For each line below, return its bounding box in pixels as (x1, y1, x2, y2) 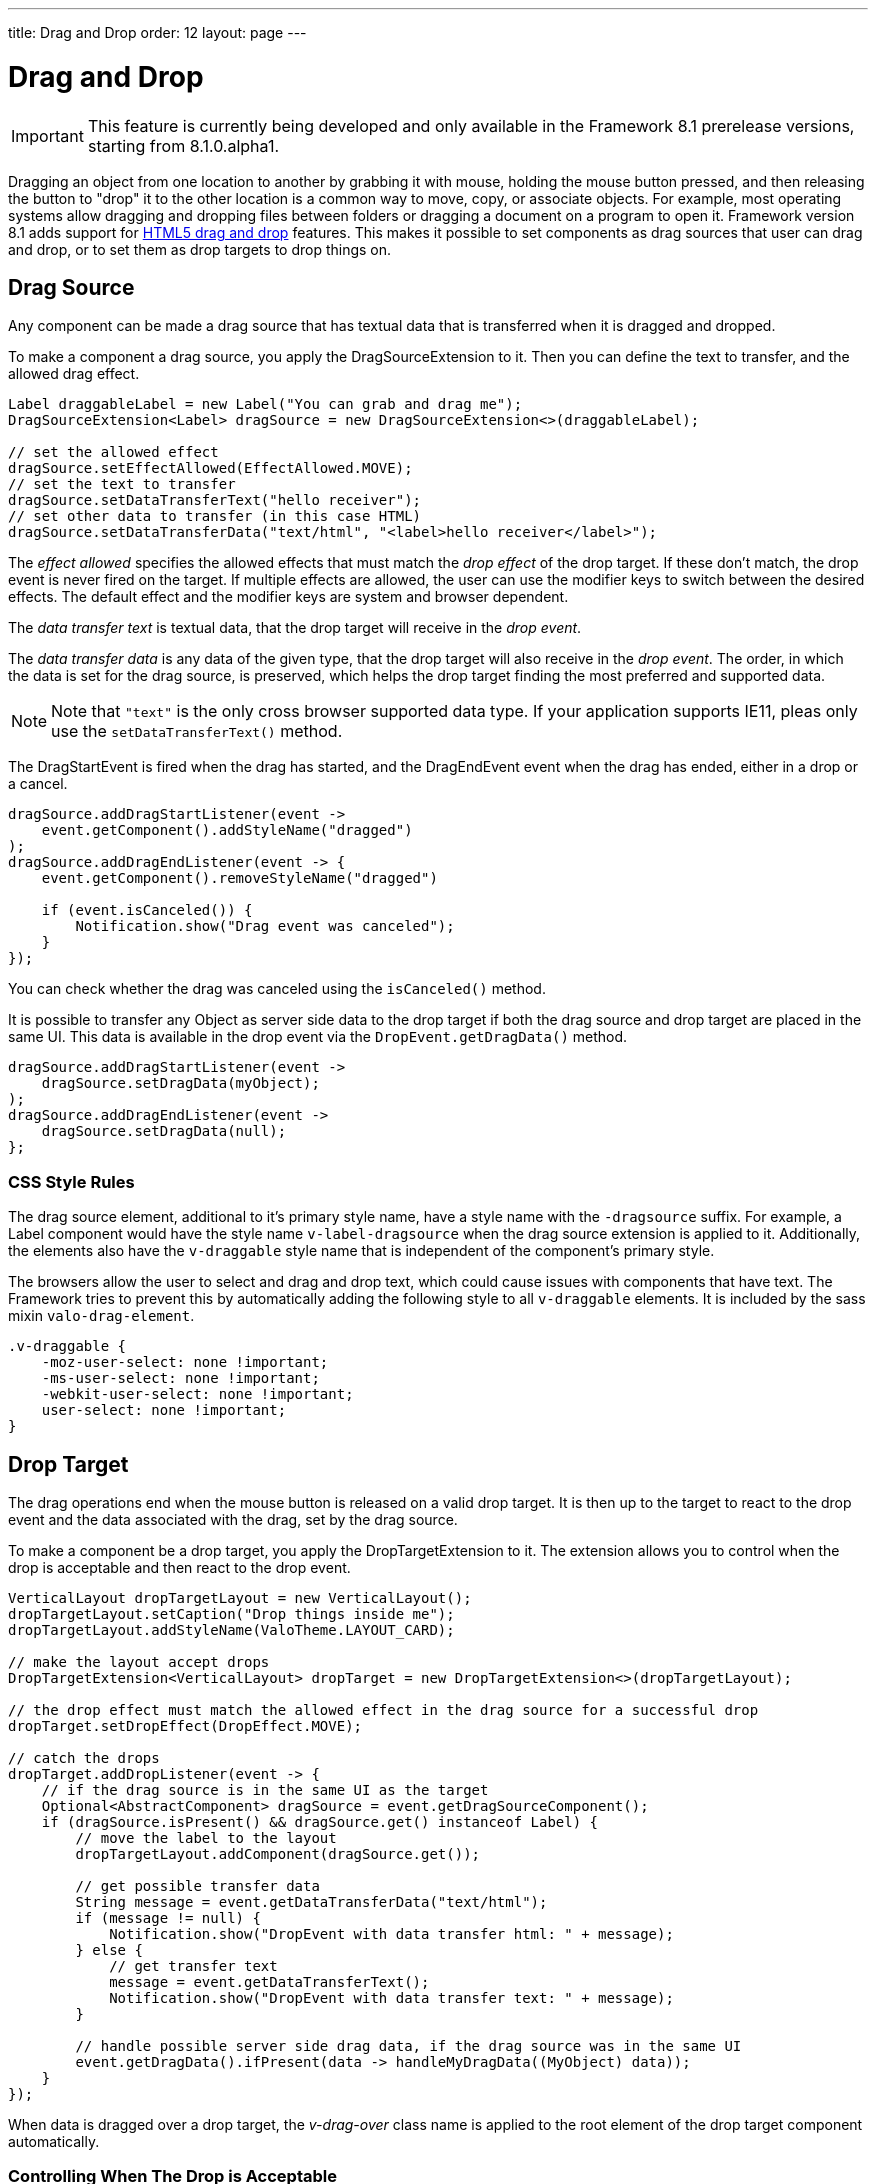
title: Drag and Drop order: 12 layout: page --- (8, 24, 307, 41)
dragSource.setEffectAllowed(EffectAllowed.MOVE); (8, 460, 413, 477)
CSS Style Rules (8, 1171, 135, 1192)
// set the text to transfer (8, 476, 236, 493)
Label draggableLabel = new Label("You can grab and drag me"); (8, 396, 523, 413)
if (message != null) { (75, 1909, 261, 1926)
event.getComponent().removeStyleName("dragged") (41, 870, 438, 887)
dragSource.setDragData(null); (41, 1123, 287, 1140)
